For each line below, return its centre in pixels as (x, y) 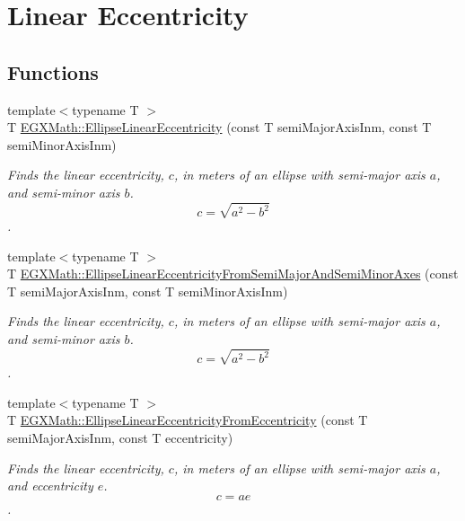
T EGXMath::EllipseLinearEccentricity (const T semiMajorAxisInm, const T (219, 127)
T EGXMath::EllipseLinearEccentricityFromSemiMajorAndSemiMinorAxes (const (233, 274)
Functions (53, 71)
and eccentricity (50, 486)
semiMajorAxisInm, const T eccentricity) (120, 437)
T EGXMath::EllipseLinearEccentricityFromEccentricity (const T (188, 420)
